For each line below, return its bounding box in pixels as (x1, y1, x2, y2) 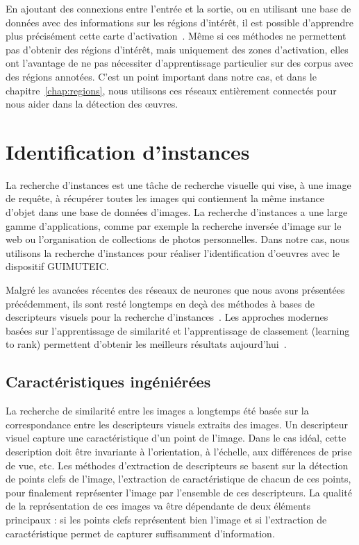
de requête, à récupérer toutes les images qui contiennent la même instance (6, 191, 324, 206)
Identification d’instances (6, 137, 250, 165)
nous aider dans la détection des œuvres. (6, 97, 178, 111)
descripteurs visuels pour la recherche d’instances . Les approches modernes (6, 310, 328, 324)
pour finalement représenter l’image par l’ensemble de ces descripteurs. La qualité (6, 485, 352, 499)
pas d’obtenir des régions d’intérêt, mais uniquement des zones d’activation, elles (6, 42, 349, 56)
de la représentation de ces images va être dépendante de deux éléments (6, 498, 311, 513)
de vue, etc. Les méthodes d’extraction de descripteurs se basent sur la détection (6, 458, 349, 472)
